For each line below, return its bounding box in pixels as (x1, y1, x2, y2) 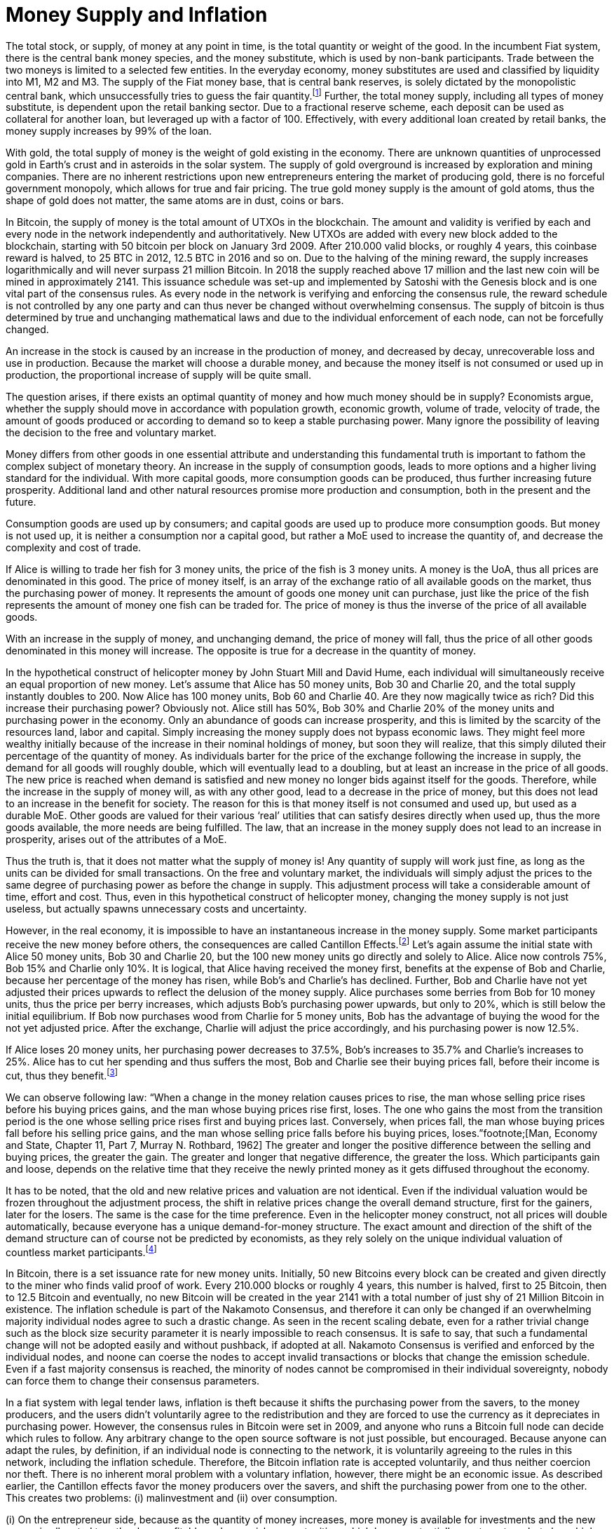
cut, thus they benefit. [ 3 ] (6, 1067, 118, 1082)
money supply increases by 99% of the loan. (6, 125, 212, 137)
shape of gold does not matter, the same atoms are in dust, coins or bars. (6, 194, 344, 207)
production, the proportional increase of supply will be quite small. (6, 369, 311, 382)
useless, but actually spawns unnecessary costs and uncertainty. (6, 903, 307, 915)
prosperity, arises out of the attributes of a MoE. (6, 833, 227, 846)
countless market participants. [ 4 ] (6, 1244, 157, 1258)
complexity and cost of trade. (6, 541, 142, 554)
